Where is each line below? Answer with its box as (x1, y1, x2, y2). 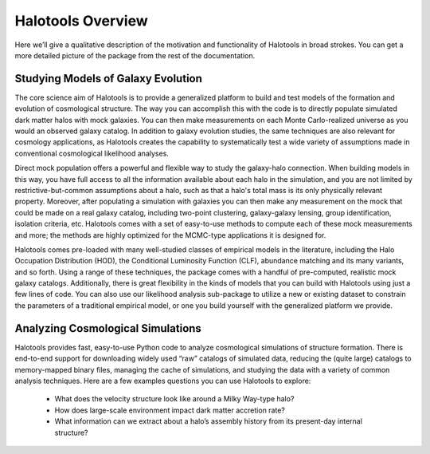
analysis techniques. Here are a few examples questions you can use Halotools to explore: (14, 376, 311, 385)
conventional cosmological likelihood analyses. (14, 148, 169, 158)
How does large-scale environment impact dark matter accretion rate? (54, 405, 286, 415)
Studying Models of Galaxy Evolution (14, 72, 203, 85)
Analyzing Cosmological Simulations (14, 322, 202, 335)
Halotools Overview (14, 12, 149, 30)
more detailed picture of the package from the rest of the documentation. (14, 50, 256, 60)
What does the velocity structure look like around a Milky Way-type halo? (54, 394, 295, 404)
